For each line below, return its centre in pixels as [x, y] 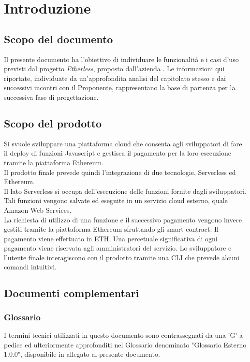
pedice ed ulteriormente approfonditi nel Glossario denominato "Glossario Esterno [125, 344]
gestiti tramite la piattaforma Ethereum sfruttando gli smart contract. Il [111, 229]
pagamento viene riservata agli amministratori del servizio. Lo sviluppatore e [118, 248]
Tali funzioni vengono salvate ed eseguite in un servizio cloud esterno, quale [116, 200]
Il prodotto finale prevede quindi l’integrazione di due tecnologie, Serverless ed [120, 172]
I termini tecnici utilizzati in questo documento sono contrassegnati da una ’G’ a [123, 335]
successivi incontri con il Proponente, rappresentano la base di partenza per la [120, 87]
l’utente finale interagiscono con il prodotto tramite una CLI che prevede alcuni [122, 257]
